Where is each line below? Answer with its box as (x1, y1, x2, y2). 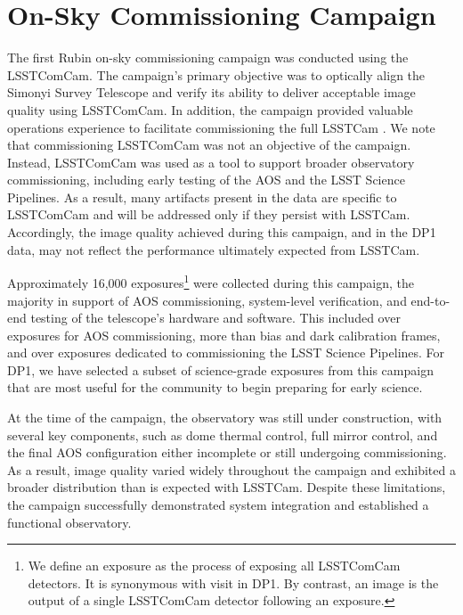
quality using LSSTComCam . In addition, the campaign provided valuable (7, 100, 413, 119)
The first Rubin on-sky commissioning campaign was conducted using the (7, 48, 409, 67)
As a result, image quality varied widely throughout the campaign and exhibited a (7, 460, 456, 479)
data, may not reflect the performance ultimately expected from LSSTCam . (7, 240, 420, 258)
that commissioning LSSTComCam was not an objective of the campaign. (7, 135, 411, 154)
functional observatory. (7, 512, 132, 531)
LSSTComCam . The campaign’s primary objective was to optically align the (7, 65, 426, 84)
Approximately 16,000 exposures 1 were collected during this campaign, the (7, 271, 414, 291)
